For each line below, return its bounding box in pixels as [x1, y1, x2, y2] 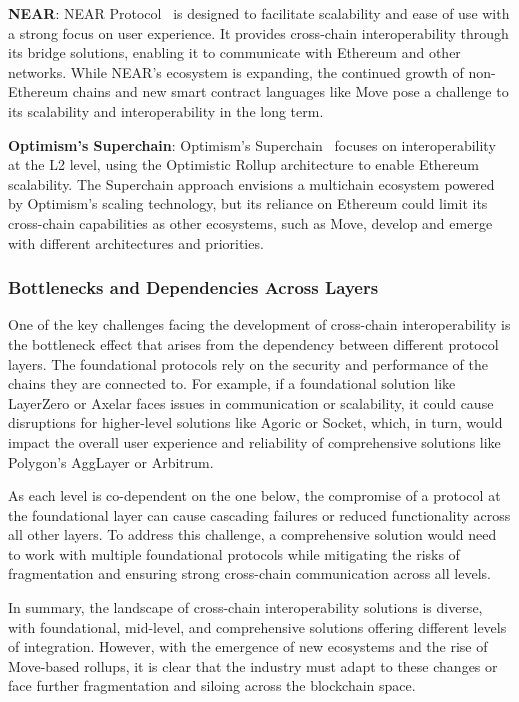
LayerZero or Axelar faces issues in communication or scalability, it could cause [8, 392, 494, 413]
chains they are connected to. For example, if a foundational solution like [8, 373, 456, 394]
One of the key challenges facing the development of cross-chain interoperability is [8, 314, 511, 335]
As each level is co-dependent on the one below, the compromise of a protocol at [8, 485, 501, 506]
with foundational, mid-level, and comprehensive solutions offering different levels [8, 616, 507, 637]
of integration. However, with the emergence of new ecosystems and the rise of [8, 636, 488, 657]
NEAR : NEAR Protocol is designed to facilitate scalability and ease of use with [8, 3, 510, 23]
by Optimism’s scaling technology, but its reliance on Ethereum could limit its [8, 193, 488, 214]
